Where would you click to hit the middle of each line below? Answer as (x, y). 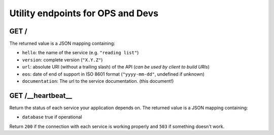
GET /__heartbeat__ (41, 96)
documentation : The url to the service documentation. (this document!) (98, 81)
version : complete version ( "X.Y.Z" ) (62, 60)
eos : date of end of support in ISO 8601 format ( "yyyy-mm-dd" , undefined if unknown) (113, 74)
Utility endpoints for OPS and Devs (84, 13)
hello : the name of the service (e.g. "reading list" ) (80, 53)
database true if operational (52, 117)
